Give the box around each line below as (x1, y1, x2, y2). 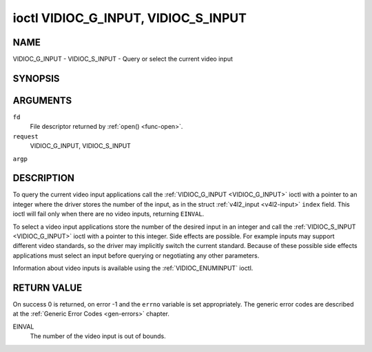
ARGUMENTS (12, 94, 72, 106)
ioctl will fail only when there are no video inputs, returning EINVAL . (12, 210, 205, 218)
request (12, 132, 39, 141)
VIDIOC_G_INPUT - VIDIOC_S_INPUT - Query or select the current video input (12, 55, 234, 63)
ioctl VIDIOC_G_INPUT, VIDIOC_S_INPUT (12, 10, 247, 25)
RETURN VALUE (12, 282, 83, 293)
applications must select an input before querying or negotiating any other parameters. (12, 251, 260, 260)
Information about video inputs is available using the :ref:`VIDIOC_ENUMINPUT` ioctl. (12, 264, 254, 272)
